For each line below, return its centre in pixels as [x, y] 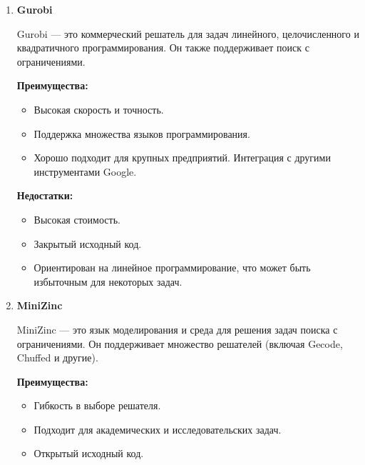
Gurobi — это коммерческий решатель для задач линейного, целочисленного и [188, 33]
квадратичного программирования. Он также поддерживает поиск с [163, 47]
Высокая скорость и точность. [99, 109]
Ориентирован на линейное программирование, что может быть [172, 267]
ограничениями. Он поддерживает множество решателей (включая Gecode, [180, 343]
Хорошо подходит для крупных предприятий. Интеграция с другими [182, 157]
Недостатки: [45, 195]
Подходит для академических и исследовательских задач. [158, 429]
